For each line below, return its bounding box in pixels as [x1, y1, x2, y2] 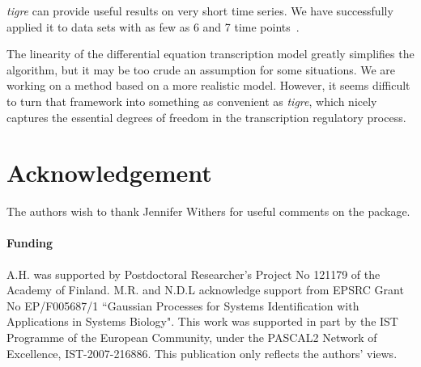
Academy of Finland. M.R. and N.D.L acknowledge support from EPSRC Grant [6, 281, 404, 298]
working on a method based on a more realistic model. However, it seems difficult [6, 77, 410, 94]
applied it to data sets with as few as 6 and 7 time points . [6, 18, 300, 35]
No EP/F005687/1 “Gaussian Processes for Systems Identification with [6, 297, 359, 314]
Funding [6, 234, 53, 251]
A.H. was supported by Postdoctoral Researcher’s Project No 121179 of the [6, 265, 381, 282]
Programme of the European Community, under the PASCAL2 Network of [6, 329, 377, 346]
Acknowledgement [6, 156, 212, 189]
